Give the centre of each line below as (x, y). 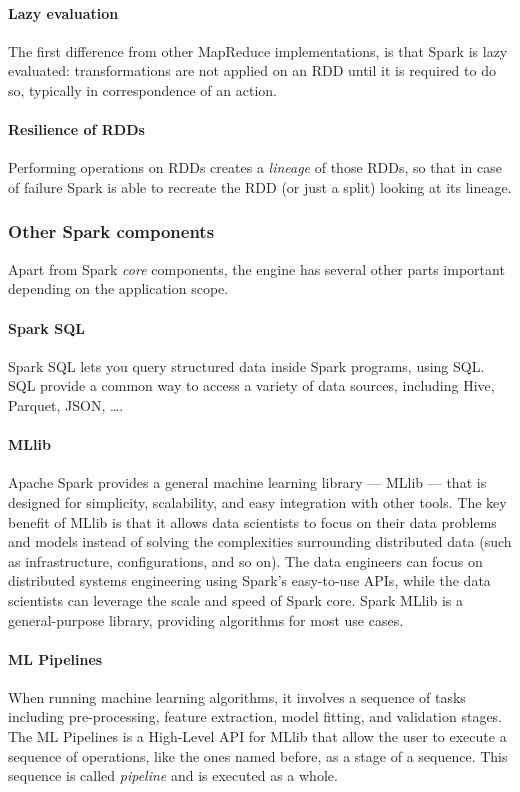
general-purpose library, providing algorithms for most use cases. (206, 619)
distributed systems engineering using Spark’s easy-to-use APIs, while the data (249, 580)
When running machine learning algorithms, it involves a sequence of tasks (237, 696)
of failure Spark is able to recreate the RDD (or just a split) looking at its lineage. (260, 186)
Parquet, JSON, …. (66, 404)
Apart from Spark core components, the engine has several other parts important (256, 268)
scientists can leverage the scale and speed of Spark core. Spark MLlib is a (235, 599)
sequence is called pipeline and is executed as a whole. (173, 775)
